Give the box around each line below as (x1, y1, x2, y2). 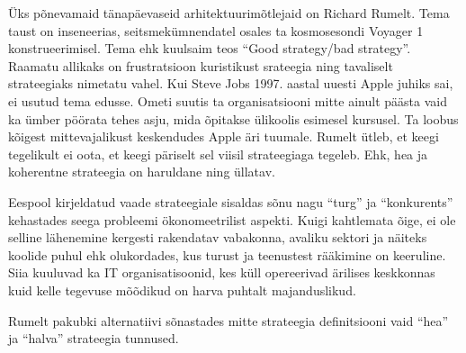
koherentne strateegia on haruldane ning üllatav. (8, 162, 275, 181)
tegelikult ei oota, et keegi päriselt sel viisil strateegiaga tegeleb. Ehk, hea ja (8, 144, 428, 163)
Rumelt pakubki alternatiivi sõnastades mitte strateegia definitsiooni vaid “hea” (8, 311, 449, 330)
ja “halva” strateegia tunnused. (8, 329, 179, 348)
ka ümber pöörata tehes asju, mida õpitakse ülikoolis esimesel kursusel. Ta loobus (8, 109, 459, 128)
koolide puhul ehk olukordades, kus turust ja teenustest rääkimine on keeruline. (8, 245, 446, 264)
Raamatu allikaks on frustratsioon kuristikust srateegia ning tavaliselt (8, 56, 393, 75)
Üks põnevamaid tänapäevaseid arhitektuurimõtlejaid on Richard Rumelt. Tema (8, 4, 450, 22)
